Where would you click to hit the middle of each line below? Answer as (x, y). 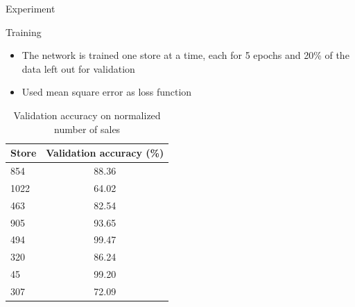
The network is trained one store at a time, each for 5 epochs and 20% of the (185, 55)
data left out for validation (78, 68)
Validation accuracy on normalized (87, 115)
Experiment (31, 8)
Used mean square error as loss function (107, 92)
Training (24, 32)
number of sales (87, 129)
